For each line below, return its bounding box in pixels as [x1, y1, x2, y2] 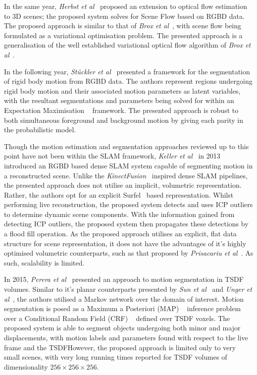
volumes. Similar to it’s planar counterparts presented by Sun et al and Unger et [4, 284, 252, 294]
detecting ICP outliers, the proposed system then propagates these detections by [4, 218, 249, 229]
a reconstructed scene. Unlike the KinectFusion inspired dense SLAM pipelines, [4, 170, 248, 180]
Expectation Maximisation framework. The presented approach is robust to [4, 105, 239, 115]
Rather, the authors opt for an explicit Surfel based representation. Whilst [4, 189, 234, 200]
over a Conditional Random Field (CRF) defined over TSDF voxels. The [4, 313, 230, 323]
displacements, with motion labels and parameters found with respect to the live [4, 332, 248, 342]
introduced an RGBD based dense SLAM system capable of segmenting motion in [4, 160, 253, 170]
